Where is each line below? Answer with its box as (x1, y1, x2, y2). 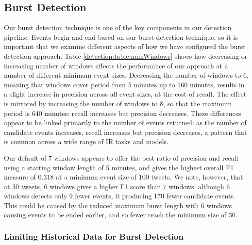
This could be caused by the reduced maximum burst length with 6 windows (4, 200, 232, 210)
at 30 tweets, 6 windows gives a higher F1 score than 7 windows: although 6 (4, 181, 230, 191)
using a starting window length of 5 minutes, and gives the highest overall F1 (4, 162, 234, 172)
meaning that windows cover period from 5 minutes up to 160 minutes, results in (4, 79, 245, 89)
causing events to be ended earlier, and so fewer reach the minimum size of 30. (4, 210, 237, 220)
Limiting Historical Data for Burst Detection (4, 230, 184, 242)
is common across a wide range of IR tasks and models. (4, 136, 169, 147)
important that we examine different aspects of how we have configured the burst (4, 41, 246, 51)
